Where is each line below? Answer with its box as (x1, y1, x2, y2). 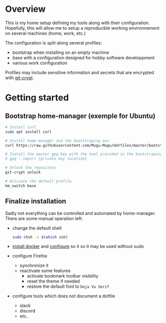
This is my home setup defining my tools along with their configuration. (5, 20, 150, 26)
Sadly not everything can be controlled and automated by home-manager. (5, 210, 156, 216)
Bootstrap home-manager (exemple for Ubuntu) (5, 112, 156, 120)
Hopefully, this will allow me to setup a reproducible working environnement (5, 25, 160, 31)
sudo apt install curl (5, 129, 52, 134)
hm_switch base (5, 183, 37, 188)
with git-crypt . (5, 75, 34, 81)
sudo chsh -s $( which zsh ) (12, 235, 68, 240)
